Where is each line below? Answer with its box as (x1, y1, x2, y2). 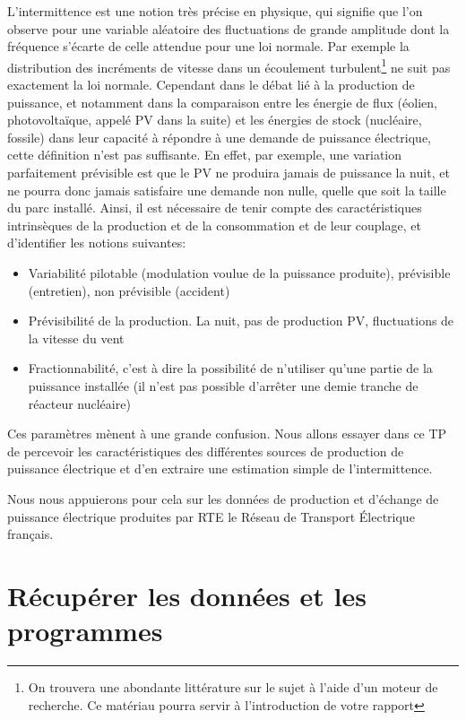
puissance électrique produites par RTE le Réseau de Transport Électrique (7, 507, 415, 525)
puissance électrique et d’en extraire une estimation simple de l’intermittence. (7, 459, 433, 478)
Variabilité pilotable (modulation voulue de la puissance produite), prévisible (28, 263, 451, 282)
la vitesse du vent (28, 328, 125, 347)
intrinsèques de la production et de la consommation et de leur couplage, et (7, 215, 421, 234)
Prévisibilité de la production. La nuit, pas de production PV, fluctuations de (28, 311, 454, 330)
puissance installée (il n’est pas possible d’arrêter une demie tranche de (28, 376, 419, 395)
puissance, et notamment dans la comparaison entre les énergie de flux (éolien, (7, 92, 437, 111)
